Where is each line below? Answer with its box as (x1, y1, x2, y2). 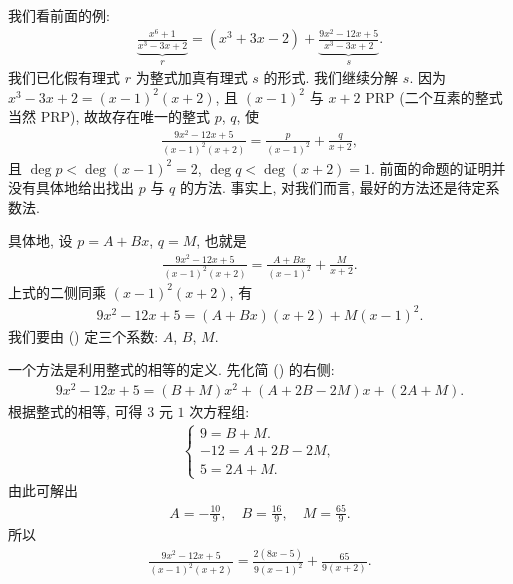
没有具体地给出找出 (8, 177, 134, 198)
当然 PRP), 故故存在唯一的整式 (8, 106, 211, 127)
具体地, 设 (8, 230, 73, 251)
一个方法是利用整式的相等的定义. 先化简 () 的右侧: (8, 359, 335, 380)
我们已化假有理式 (8, 67, 120, 88)
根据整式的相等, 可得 (8, 401, 143, 422)
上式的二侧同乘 (8, 281, 106, 302)
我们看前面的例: (8, 5, 110, 25)
